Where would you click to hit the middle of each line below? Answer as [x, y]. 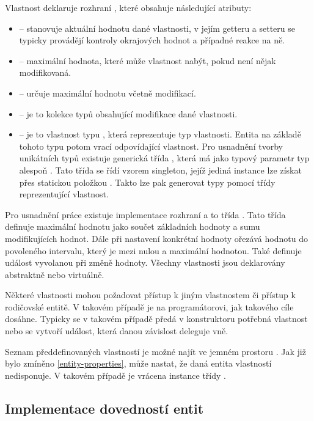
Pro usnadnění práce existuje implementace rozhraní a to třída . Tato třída [145, 214]
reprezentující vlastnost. [64, 194]
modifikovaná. [45, 72]
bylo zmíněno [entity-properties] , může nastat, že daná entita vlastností [138, 363]
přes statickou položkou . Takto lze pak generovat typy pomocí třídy [147, 182]
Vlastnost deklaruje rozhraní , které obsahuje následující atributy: [128, 7]
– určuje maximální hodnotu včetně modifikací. [108, 93]
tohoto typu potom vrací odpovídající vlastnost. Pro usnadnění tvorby [151, 146]
